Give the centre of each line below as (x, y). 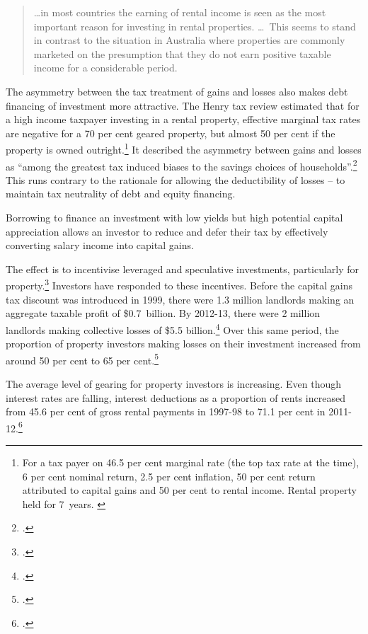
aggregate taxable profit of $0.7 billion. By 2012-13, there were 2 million (163, 313)
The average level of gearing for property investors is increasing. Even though (174, 383)
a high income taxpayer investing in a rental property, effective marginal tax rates (183, 119)
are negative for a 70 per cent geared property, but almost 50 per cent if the (171, 133)
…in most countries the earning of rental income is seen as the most (180, 12)
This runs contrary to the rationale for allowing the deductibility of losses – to (176, 179)
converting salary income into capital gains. (100, 245)
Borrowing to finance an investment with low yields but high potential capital (174, 218)
